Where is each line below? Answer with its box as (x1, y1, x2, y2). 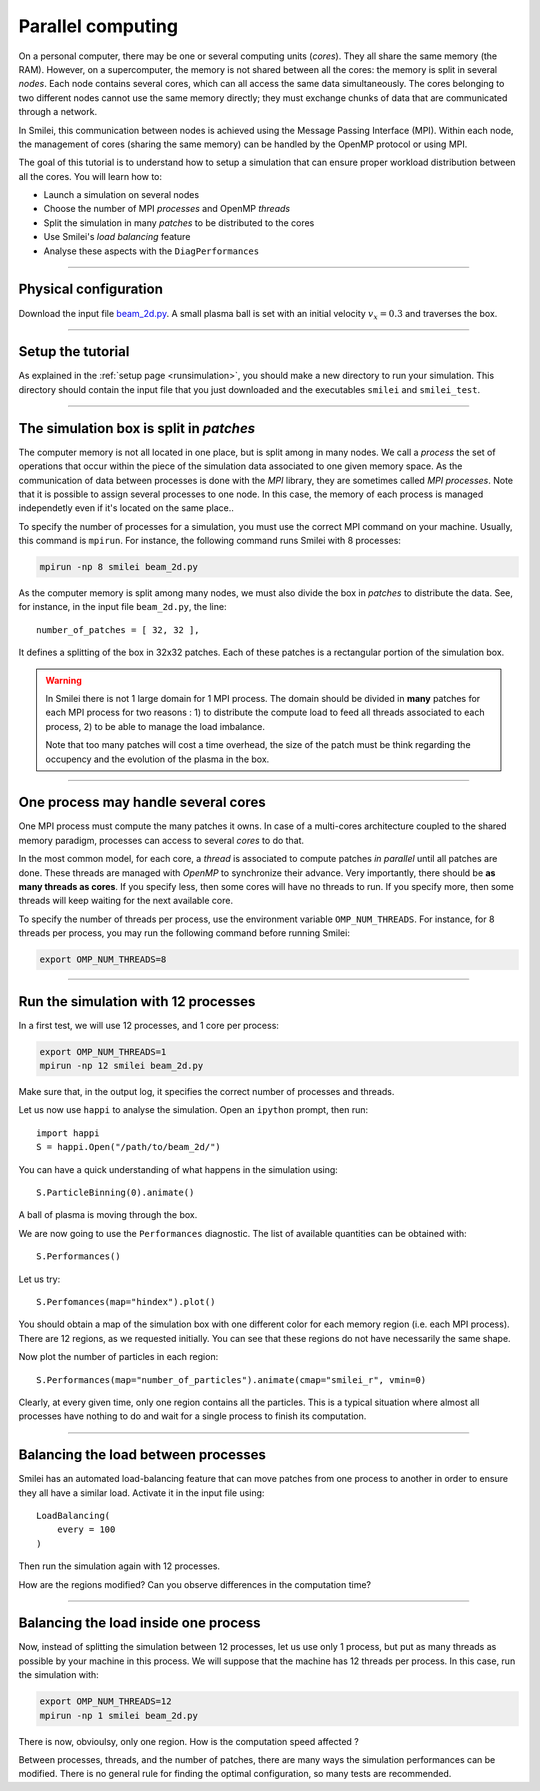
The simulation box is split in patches (18, 420, 256, 437)
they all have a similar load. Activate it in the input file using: (18, 1486, 265, 1499)
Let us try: (18, 1273, 61, 1285)
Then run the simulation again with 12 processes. (18, 1560, 220, 1572)
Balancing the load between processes (18, 1446, 267, 1464)
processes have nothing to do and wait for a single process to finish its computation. (18, 1410, 367, 1422)
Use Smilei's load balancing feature (43, 231, 191, 243)
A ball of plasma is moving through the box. (18, 1209, 198, 1221)
